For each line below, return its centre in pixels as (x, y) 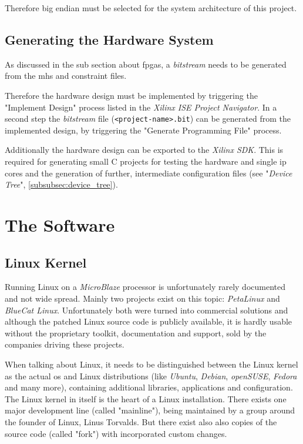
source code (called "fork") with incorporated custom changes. (116, 433)
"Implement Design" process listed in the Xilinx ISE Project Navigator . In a (141, 107)
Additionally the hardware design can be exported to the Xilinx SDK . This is (144, 150)
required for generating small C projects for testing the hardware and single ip (146, 161)
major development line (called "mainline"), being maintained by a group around (150, 410)
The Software (60, 224)
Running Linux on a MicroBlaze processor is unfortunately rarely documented (145, 287)
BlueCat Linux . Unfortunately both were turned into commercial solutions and (147, 310)
